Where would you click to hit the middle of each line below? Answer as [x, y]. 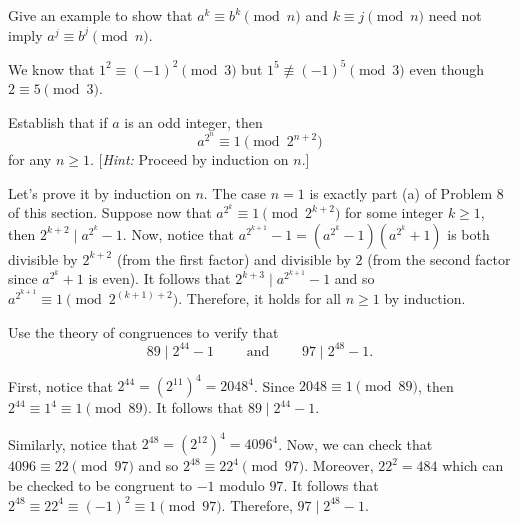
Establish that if [58, 121]
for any [30, 159]
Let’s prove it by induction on [99, 192]
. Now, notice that [178, 233]
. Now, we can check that [355, 443]
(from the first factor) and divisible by [233, 258]
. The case [235, 192]
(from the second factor [439, 258]
